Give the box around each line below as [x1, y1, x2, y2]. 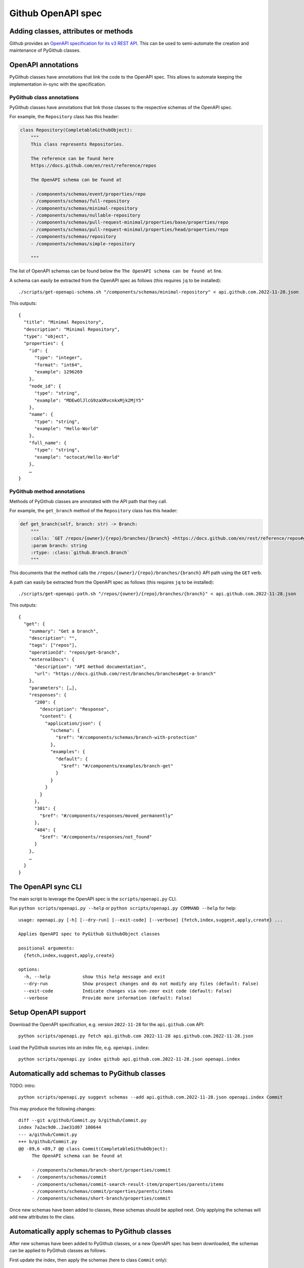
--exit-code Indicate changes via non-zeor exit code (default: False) [23, 988, 233, 994]
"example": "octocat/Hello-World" [34, 454, 120, 460]
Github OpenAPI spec [9, 8, 102, 19]
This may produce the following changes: [9, 1106, 96, 1112]
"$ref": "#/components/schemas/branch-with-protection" [56, 734, 198, 741]
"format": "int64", [34, 362, 83, 368]
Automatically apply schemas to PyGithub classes [9, 1227, 172, 1236]
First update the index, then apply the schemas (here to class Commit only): [9, 1257, 168, 1263]
